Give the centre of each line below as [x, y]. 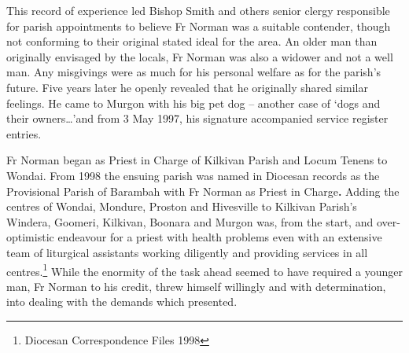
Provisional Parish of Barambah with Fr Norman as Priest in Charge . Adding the [203, 191]
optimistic [30, 237]
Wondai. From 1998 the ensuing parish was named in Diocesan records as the [193, 175]
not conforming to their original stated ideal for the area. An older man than [192, 41]
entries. [24, 133]
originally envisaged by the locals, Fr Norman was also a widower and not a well [200, 56]
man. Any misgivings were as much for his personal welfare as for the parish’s [194, 72]
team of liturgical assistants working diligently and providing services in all [187, 252]
